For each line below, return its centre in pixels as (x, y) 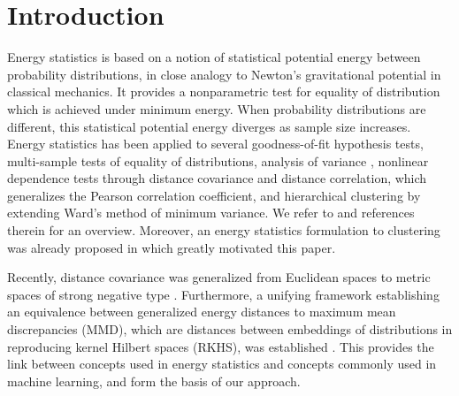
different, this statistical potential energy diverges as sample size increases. (209, 126)
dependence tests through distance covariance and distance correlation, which (217, 178)
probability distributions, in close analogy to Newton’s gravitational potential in (224, 74)
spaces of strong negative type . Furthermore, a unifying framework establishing (223, 294)
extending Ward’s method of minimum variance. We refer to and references (211, 213)
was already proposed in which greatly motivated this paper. (172, 247)
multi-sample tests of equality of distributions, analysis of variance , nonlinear (218, 160)
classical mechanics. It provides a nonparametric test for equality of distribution (224, 91)
